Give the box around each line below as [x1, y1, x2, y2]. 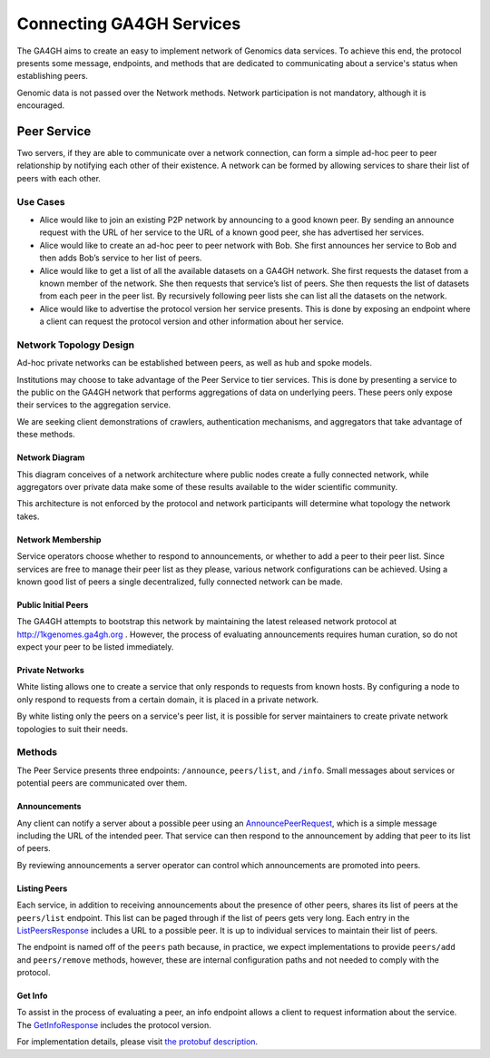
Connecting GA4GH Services [16, 14, 241, 34]
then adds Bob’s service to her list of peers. [39, 252, 202, 263]
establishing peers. [16, 71, 88, 82]
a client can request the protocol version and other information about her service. [39, 316, 344, 327]
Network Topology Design [16, 338, 135, 351]
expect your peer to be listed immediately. [16, 642, 174, 652]
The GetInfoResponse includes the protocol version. [16, 1019, 212, 1030]
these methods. [16, 429, 76, 440]
